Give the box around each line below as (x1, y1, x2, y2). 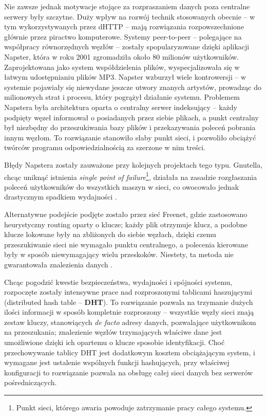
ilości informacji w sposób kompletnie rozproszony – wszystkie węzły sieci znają (4, 306, 254, 317)
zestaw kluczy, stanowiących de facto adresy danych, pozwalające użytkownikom (4, 316, 256, 327)
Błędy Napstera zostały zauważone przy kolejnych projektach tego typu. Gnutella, (4, 159, 263, 170)
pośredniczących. (4, 377, 57, 388)
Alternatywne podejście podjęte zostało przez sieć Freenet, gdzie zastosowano (4, 208, 247, 219)
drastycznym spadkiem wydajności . (4, 191, 117, 202)
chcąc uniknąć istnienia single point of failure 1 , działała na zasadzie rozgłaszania (4, 170, 257, 182)
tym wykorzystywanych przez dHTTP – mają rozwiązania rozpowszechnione (4, 21, 244, 32)
